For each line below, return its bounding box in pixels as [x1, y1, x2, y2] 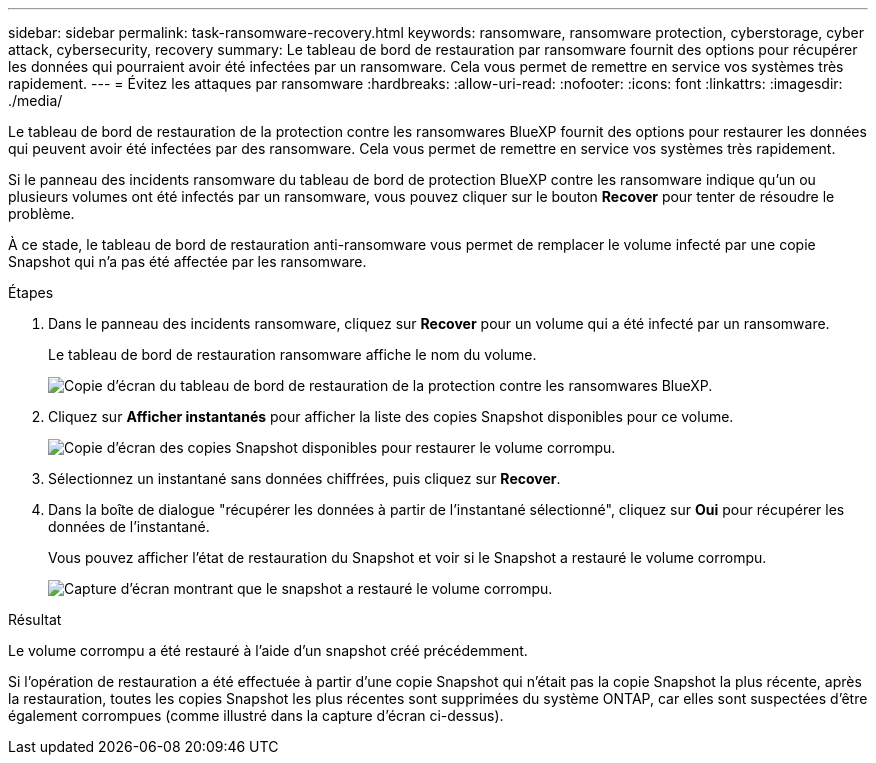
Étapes [8, 284, 54, 301]
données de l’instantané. [48, 518, 210, 535]
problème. [8, 205, 75, 222]
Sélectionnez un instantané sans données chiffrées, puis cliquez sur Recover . [48, 470, 561, 487]
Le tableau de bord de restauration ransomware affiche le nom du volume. [48, 346, 537, 363]
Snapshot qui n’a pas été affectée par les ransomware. [8, 253, 367, 270]
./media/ [8, 92, 63, 109]
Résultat [8, 611, 62, 628]
